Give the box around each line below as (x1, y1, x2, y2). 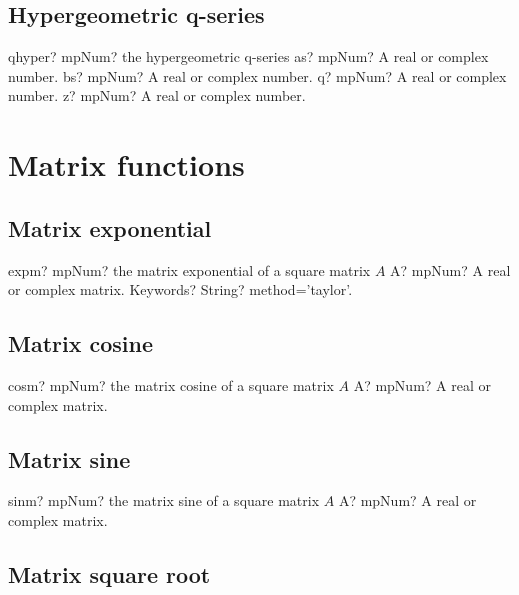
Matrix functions (8, 144, 245, 185)
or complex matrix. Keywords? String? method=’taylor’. (8, 279, 353, 300)
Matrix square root (8, 558, 211, 589)
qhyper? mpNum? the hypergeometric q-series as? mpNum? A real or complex (8, 46, 489, 67)
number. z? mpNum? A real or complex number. (8, 85, 306, 106)
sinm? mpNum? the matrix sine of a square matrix (8, 490, 320, 511)
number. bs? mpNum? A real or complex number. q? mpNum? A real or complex (8, 65, 507, 86)
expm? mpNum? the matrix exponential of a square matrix (8, 259, 371, 280)
